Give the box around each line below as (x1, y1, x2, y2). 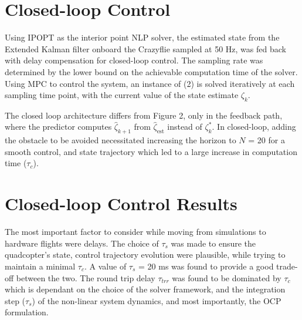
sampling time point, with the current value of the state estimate (5, 89, 239, 101)
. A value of (84, 260, 127, 272)
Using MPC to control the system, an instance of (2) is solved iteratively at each (5, 77, 295, 89)
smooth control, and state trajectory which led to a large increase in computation (5, 145, 297, 157)
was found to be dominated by (172, 271, 281, 284)
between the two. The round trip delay (16, 271, 155, 284)
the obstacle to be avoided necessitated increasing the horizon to (5, 134, 236, 146)
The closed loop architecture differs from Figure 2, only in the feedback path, (5, 109, 283, 121)
